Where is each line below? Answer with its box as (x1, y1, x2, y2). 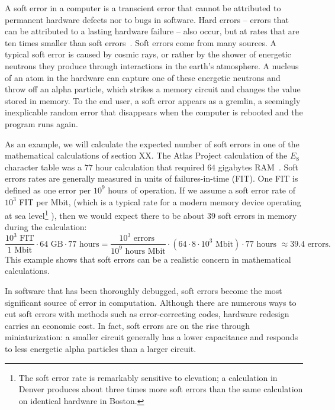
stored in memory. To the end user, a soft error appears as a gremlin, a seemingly (5, 94, 301, 106)
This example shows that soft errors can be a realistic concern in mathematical (5, 253, 291, 265)
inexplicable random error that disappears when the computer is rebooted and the (5, 106, 303, 118)
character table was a (5, 160, 82, 173)
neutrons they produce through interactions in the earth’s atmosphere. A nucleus (5, 59, 299, 72)
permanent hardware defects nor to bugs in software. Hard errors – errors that (5, 13, 289, 25)
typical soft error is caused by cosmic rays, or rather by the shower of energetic (5, 48, 291, 60)
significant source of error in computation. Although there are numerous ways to (5, 296, 297, 308)
